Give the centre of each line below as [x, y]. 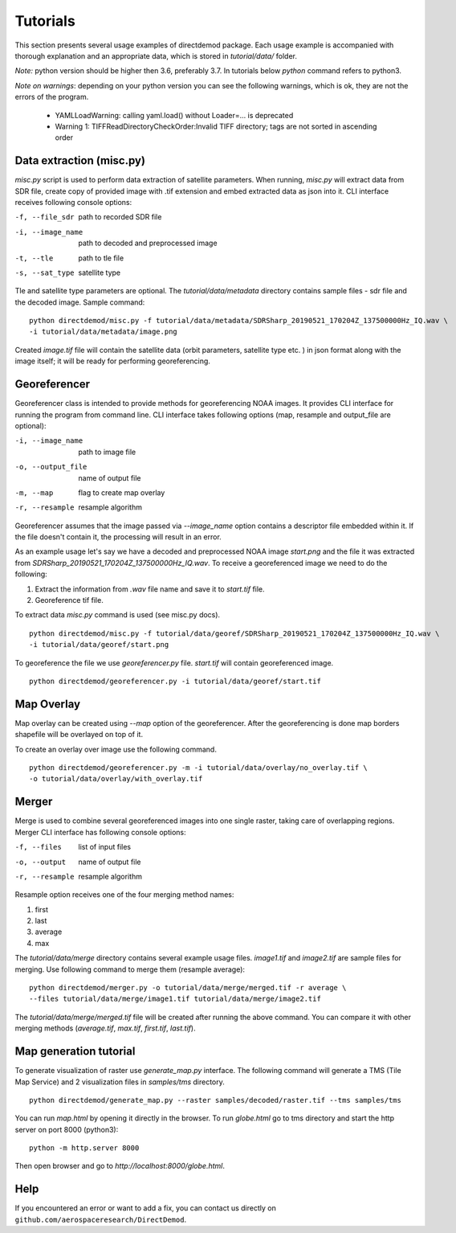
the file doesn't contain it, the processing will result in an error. [118, 537]
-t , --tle [34, 258]
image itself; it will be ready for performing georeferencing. [112, 361]
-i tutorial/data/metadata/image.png [104, 332]
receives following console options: [73, 202]
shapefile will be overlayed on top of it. [79, 735]
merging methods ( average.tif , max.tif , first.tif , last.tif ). [105, 1028]
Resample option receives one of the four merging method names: [124, 895]
